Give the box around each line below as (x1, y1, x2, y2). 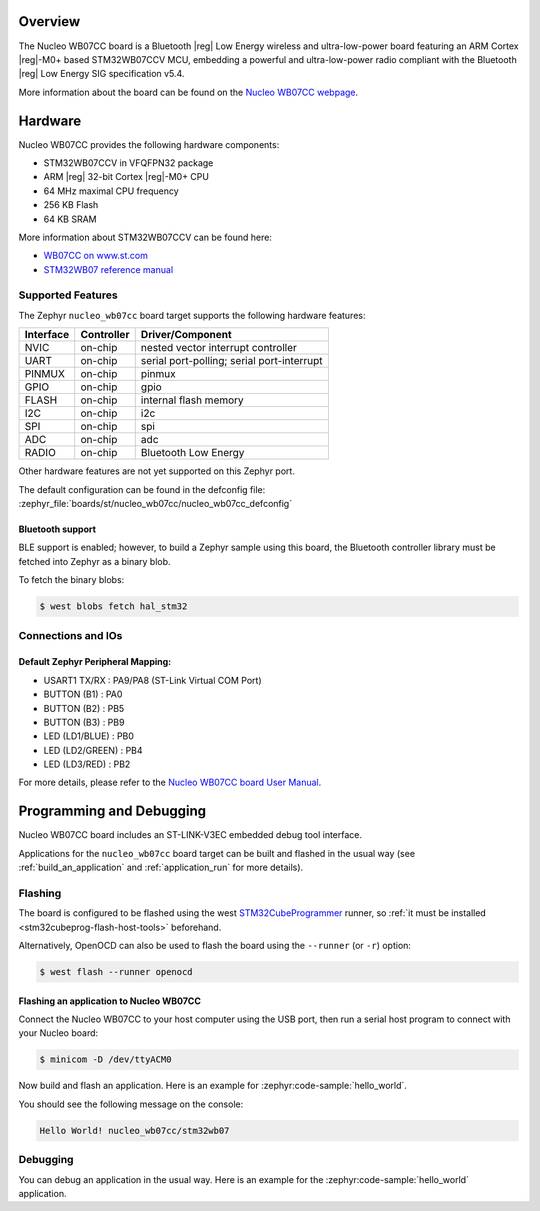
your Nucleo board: (18, 1027, 99, 1039)
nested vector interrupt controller (140, 341, 297, 355)
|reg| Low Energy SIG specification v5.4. (18, 68, 185, 80)
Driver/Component (140, 328, 232, 342)
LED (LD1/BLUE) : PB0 (43, 730, 135, 742)
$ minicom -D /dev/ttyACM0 (39, 1054, 172, 1065)
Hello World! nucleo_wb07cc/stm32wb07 (39, 1125, 230, 1136)
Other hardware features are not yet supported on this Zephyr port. (18, 465, 295, 477)
